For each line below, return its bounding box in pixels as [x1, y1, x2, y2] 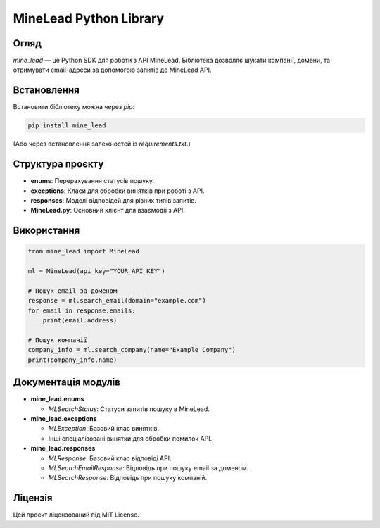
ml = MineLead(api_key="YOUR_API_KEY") [27, 268, 165, 275]
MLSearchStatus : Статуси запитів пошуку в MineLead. [48, 405, 210, 413]
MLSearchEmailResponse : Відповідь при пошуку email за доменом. [48, 463, 249, 472]
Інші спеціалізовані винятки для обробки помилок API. [48, 434, 213, 443]
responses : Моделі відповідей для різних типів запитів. [30, 196, 197, 205]
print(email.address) [42, 317, 118, 325]
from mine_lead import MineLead [27, 247, 140, 256]
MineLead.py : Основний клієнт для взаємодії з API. [30, 206, 186, 215]
